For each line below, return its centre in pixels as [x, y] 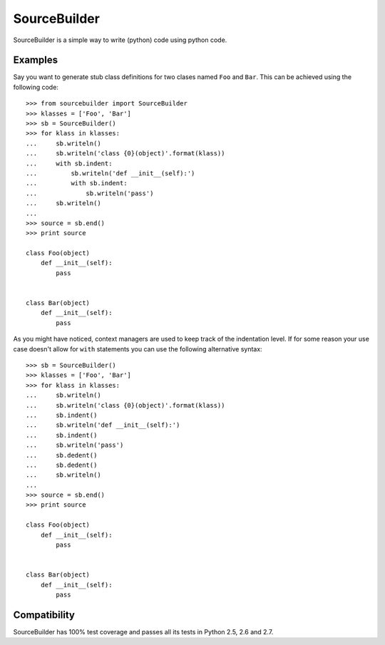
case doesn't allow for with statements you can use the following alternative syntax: [138, 349]
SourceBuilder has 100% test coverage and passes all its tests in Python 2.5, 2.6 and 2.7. [143, 631]
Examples [36, 60]
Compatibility [44, 615]
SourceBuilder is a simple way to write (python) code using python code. [120, 40]
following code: [36, 87]
